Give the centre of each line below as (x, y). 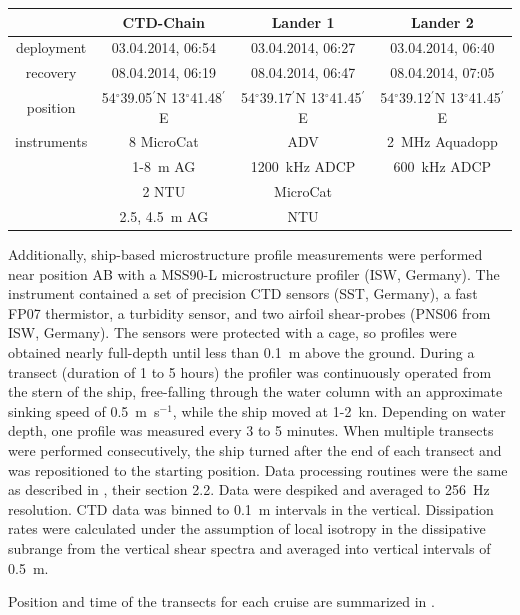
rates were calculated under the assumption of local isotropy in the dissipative (247, 528)
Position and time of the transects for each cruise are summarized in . (221, 601)
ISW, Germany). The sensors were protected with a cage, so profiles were (232, 332)
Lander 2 (442, 21)
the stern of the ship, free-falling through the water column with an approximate (255, 391)
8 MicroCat (163, 141)
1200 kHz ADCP (303, 166)
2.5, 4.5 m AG (164, 216)
